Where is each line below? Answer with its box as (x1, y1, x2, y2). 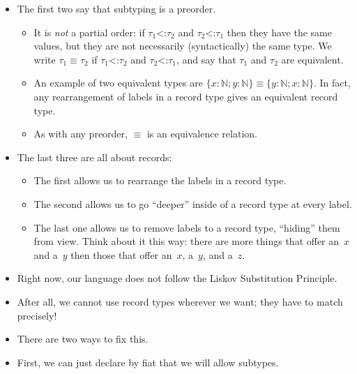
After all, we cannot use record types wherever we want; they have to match (17, 294, 343, 308)
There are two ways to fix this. (17, 331, 149, 346)
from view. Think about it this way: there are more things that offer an (33, 234, 340, 248)
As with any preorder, (33, 126, 128, 141)
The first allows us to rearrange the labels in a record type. (33, 173, 287, 188)
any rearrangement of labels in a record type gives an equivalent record (33, 89, 338, 103)
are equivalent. (281, 52, 344, 66)
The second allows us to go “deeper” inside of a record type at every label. (33, 196, 352, 211)
